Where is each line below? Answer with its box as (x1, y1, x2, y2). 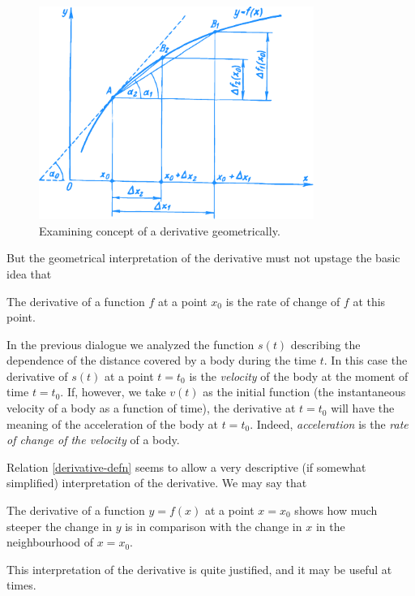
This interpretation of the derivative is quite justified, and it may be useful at (6, 560, 392, 577)
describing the (290, 335, 361, 352)
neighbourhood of (6, 533, 94, 551)
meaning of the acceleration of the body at (6, 415, 218, 432)
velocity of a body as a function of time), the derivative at (6, 399, 296, 417)
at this (353, 292, 386, 309)
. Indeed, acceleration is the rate (250, 415, 409, 432)
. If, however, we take (60, 383, 166, 400)
